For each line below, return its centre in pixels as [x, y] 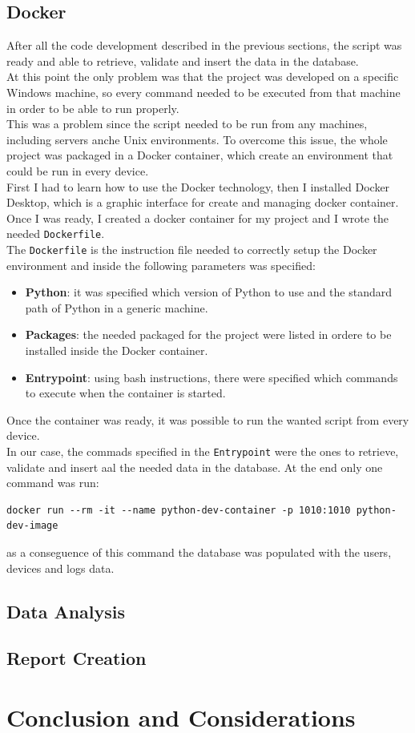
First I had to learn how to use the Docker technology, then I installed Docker [198, 186]
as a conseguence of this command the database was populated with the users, [199, 552]
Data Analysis [66, 611]
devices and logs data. [60, 568]
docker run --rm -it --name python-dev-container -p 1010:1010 [179, 510]
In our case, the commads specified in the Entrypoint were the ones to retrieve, [203, 451]
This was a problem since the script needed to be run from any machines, [187, 124]
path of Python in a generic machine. [117, 307]
